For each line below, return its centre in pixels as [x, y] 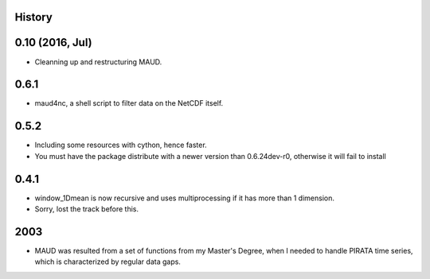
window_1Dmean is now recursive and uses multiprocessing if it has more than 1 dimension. [184, 198]
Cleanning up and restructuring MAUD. [98, 62]
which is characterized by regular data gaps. [107, 262]
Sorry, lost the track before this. [87, 209]
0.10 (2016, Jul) [53, 43]
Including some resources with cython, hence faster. [121, 145]
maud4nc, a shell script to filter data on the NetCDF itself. [129, 103]
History [34, 17]
